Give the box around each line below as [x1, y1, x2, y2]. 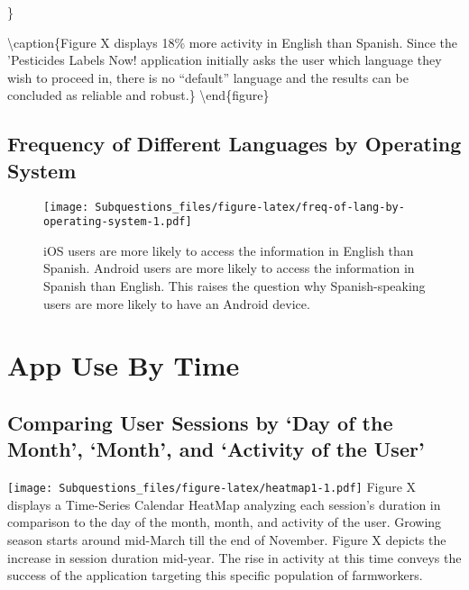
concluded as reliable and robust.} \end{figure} [7, 86, 270, 104]
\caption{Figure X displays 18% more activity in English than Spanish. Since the [7, 32, 457, 51]
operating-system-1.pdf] [43, 215, 192, 229]
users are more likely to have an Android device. [43, 294, 310, 313]
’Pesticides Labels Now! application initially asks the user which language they [7, 50, 442, 69]
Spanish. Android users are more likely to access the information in [43, 259, 415, 277]
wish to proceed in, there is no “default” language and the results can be [7, 68, 409, 86]
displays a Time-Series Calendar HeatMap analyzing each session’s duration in [7, 495, 441, 513]
